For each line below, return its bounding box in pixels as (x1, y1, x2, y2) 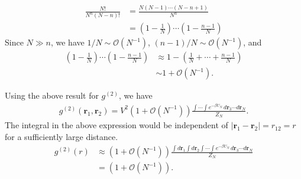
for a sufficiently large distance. (5, 130, 118, 142)
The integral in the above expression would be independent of (5, 119, 228, 131)
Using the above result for (5, 89, 99, 102)
